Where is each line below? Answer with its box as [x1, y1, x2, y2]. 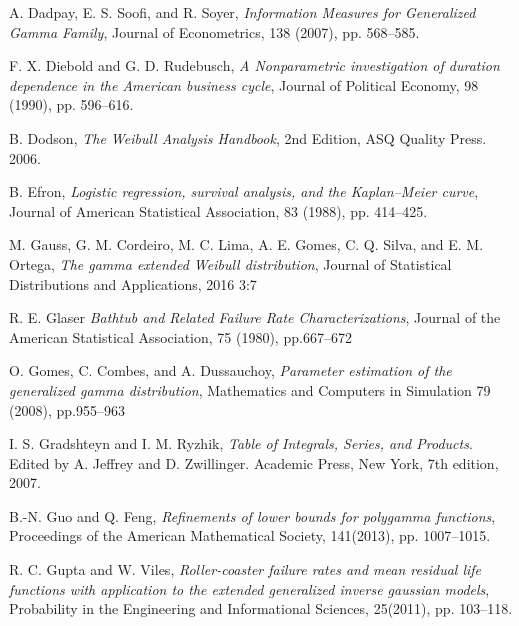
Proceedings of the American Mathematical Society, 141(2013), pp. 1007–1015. [9, 525, 491, 546]
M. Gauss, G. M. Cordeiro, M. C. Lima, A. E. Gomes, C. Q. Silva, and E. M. [9, 234, 484, 255]
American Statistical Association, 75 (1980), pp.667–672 [9, 326, 352, 347]
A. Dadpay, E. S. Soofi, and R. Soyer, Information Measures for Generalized [9, 2, 476, 22]
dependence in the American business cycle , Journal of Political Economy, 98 [9, 74, 479, 95]
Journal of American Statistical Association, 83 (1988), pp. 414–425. [9, 200, 428, 221]
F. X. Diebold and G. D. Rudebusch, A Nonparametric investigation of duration [9, 55, 500, 76]
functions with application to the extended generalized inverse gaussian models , [9, 578, 490, 599]
